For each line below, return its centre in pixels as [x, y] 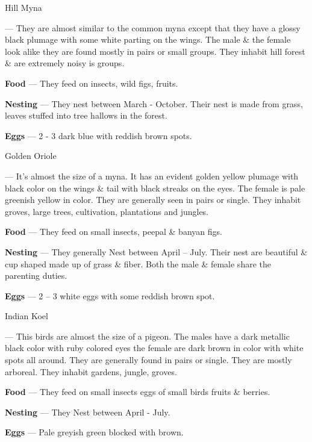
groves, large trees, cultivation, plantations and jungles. [107, 211]
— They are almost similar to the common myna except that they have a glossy [153, 27]
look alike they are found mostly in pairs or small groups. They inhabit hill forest [155, 51]
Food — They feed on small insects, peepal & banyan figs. [114, 232]
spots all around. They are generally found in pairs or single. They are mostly [148, 360]
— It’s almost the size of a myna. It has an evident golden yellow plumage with [152, 176]
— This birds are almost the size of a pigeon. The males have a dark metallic [147, 336]
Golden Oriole [31, 156]
